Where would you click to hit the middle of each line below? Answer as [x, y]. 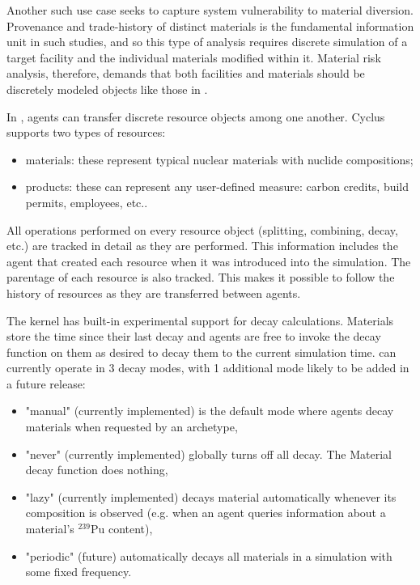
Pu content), [121, 529]
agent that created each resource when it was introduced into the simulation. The [209, 261]
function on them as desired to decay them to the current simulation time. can [202, 352]
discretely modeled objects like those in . [107, 89]
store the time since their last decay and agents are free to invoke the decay [194, 336]
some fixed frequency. [78, 572]
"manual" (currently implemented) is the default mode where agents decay [210, 411]
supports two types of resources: [86, 132]
